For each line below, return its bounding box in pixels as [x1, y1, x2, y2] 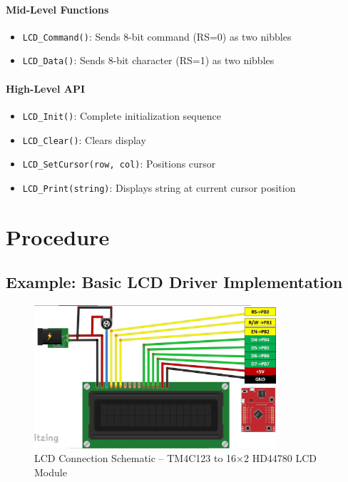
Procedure [6, 222, 110, 251]
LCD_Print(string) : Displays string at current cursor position [22, 180, 296, 195]
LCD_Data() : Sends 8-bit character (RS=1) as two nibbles [22, 53, 275, 68]
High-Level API [6, 81, 86, 96]
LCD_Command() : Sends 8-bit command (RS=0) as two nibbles [22, 29, 292, 43]
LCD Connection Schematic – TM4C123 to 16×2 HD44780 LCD [34, 451, 317, 466]
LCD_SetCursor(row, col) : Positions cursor [22, 156, 216, 171]
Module [34, 464, 67, 479]
